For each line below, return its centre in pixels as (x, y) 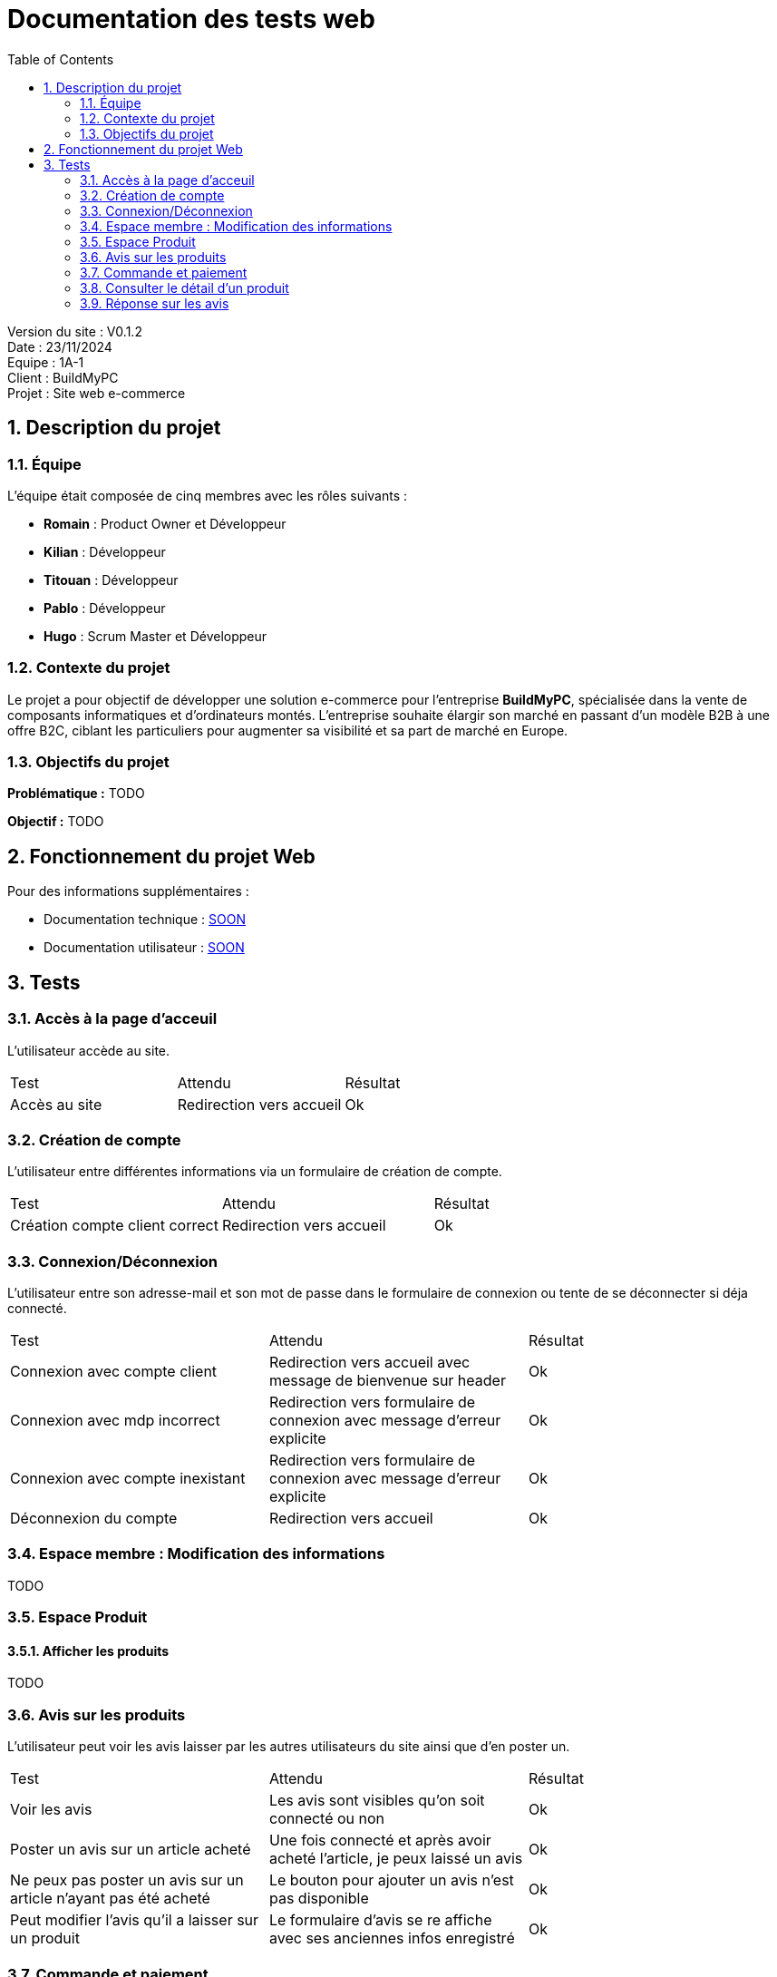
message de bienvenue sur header (387, 1381)
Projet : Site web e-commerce (97, 393)
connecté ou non (327, 1819)
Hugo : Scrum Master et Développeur (155, 636)
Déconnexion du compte (94, 1519)
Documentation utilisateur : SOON (144, 948)
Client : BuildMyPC (63, 377)
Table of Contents (61, 59)
